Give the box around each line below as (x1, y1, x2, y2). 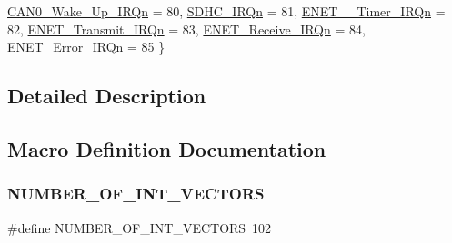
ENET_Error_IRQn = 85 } (7, 37, 166, 56)
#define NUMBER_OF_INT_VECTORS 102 (7, 218, 272, 237)
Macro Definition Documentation (7, 134, 326, 162)
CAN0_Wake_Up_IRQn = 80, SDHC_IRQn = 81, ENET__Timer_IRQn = (7, 2, 446, 20)
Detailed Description (7, 82, 206, 110)
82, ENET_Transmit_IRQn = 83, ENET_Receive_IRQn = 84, (7, 19, 366, 38)
